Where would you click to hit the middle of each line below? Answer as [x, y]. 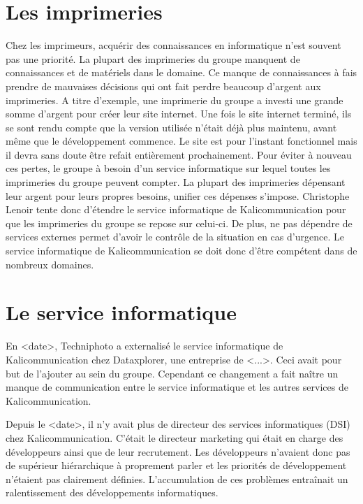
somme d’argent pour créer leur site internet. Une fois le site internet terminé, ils [179, 114]
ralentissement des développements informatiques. [112, 492]
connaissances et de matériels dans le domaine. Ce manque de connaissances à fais [181, 72]
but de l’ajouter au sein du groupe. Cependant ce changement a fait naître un [172, 373]
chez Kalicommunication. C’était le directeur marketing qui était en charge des [175, 437]
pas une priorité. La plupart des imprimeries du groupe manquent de [153, 58]
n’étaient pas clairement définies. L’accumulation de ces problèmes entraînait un [177, 478]
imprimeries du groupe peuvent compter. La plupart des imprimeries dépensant [176, 182]
